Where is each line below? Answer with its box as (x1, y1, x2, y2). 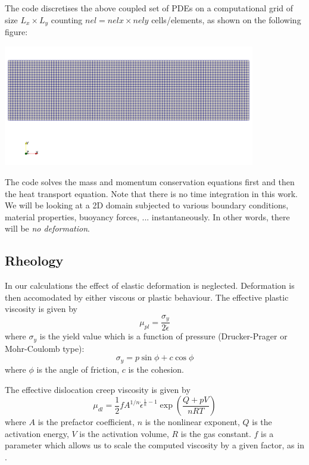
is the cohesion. (128, 363, 184, 375)
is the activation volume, (79, 427, 169, 439)
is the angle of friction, (36, 363, 120, 375)
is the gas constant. (180, 427, 251, 439)
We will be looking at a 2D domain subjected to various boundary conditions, (5, 199, 289, 211)
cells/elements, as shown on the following (151, 13, 301, 26)
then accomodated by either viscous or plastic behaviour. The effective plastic (5, 291, 289, 303)
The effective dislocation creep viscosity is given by (5, 383, 191, 395)
